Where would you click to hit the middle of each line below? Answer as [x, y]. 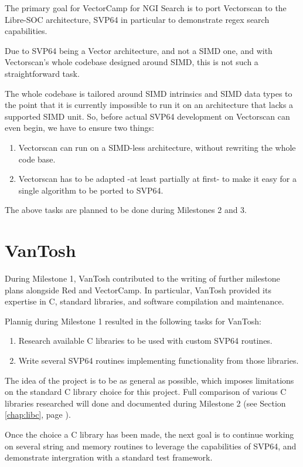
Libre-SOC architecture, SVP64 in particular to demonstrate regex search [137, 19]
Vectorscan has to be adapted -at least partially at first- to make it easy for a [157, 179]
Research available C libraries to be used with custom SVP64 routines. [145, 341]
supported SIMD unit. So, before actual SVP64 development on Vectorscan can [147, 116]
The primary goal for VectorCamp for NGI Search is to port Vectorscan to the [146, 8]
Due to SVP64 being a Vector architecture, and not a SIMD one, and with [139, 50]
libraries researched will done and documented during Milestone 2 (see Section [145, 403]
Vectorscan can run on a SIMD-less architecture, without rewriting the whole [157, 147]
